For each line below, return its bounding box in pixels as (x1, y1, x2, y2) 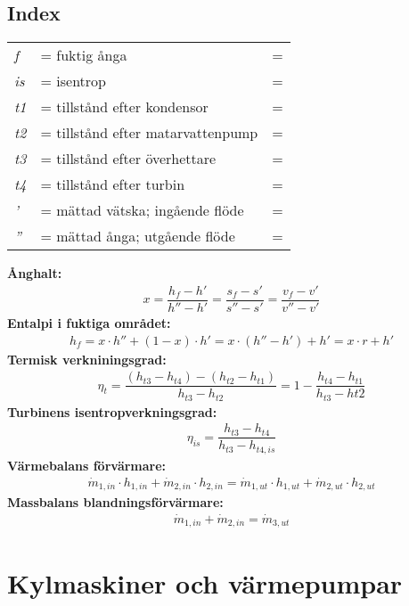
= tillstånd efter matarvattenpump (40, 122, 258, 143)
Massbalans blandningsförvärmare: (7, 493, 224, 512)
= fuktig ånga (40, 45, 127, 66)
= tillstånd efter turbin (40, 174, 185, 195)
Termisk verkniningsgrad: (7, 349, 167, 368)
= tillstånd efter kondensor (40, 96, 209, 118)
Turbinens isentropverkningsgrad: (7, 402, 217, 421)
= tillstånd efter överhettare (40, 148, 217, 169)
